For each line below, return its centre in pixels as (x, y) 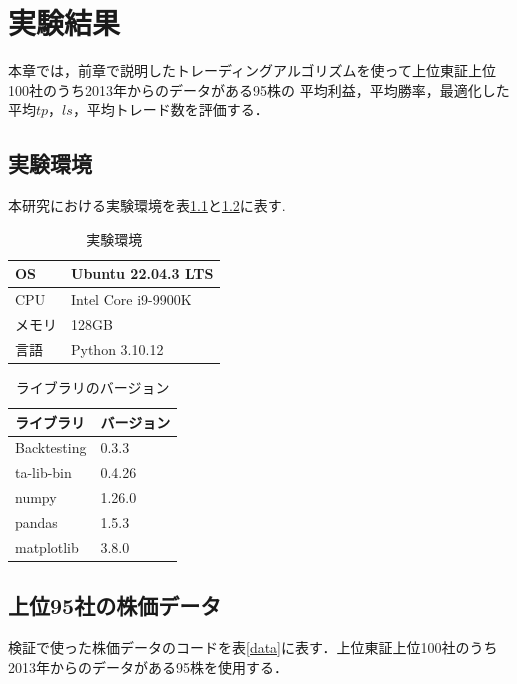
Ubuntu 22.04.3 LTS (142, 273)
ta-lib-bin (43, 472)
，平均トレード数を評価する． (170, 109)
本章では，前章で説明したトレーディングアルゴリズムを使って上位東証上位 (252, 70)
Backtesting (51, 447)
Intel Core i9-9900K (131, 299)
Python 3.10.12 (117, 348)
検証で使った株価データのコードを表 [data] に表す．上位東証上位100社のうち (253, 647)
